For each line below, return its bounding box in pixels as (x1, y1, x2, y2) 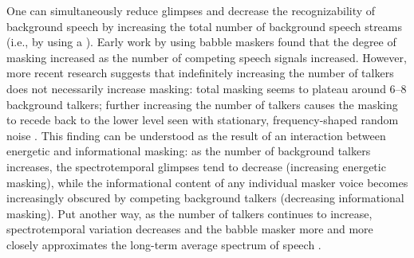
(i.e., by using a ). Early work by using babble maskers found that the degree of (6, 33, 396, 50)
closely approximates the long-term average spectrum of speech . (6, 236, 321, 252)
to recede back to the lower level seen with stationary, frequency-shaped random (6, 111, 399, 128)
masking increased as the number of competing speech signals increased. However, (6, 49, 407, 65)
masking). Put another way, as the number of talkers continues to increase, (6, 205, 373, 221)
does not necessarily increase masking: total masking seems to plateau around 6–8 (6, 80, 407, 96)
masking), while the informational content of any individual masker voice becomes (6, 174, 408, 190)
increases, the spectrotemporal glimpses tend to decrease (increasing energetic (6, 158, 386, 174)
